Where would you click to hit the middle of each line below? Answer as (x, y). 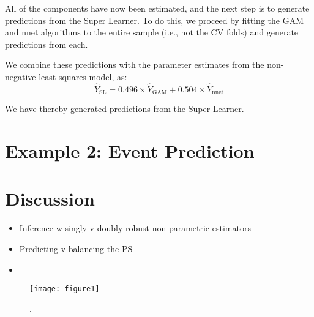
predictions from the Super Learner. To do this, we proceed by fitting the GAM (154, 20)
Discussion (50, 199)
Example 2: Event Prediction (130, 151)
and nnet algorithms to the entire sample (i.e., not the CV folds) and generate (152, 32)
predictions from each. (47, 44)
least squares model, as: (83, 76)
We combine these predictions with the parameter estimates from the (135, 65)
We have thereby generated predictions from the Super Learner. (125, 109)
